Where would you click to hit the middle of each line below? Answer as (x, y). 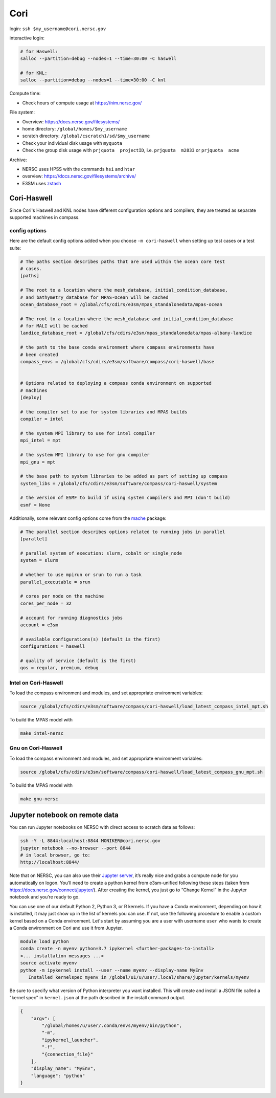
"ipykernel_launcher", (70, 1040)
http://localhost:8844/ (50, 862)
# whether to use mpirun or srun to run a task (81, 575)
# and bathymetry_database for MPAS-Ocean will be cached (94, 297)
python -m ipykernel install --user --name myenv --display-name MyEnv (112, 970)
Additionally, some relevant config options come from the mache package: (88, 518)
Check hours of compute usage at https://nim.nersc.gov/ (82, 103)
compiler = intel (42, 419)
